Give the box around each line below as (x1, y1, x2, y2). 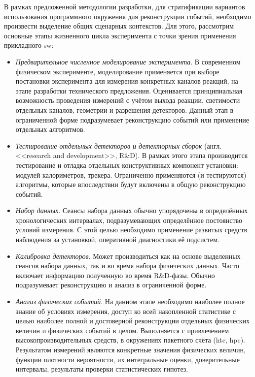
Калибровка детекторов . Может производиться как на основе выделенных (15, 251, 241, 261)
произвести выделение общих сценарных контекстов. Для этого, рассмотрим (4, 21, 234, 31)
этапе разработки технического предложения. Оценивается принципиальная (15, 85, 243, 95)
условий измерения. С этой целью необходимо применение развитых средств (15, 224, 248, 235)
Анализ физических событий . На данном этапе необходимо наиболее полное (15, 296, 245, 307)
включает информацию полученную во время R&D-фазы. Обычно (15, 270, 215, 280)
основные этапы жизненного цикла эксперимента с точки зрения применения (4, 30, 236, 40)
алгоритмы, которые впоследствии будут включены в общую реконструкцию (15, 179, 246, 189)
